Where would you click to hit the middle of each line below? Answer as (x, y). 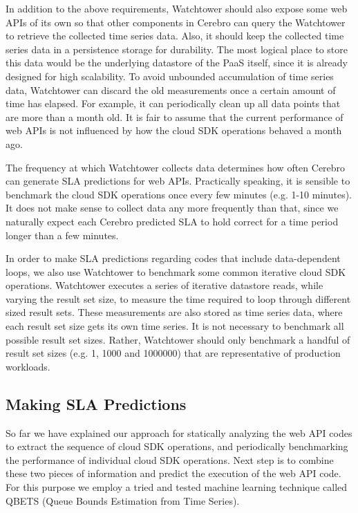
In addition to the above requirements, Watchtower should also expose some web (177, 8)
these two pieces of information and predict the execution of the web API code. (173, 473)
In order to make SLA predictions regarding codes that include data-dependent (173, 258)
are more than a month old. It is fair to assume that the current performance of (175, 116)
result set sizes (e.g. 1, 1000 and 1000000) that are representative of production (173, 353)
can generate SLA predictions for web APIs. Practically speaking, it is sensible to (178, 181)
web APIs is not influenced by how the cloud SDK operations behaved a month (174, 130)
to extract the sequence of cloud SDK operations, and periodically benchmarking (177, 446)
